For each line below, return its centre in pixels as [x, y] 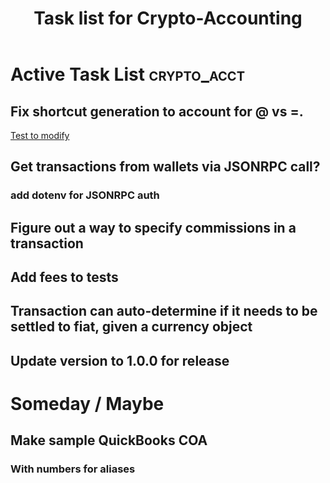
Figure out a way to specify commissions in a [153, 227]
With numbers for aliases [73, 469]
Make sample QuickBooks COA [109, 440]
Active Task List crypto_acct [128, 74]
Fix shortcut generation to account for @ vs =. [157, 111]
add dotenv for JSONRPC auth [85, 195]
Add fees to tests [64, 277]
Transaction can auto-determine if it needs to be [164, 311]
